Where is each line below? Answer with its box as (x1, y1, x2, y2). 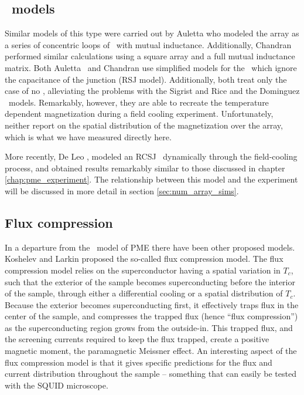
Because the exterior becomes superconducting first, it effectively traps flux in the (5, 298, 299, 310)
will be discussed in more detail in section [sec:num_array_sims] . (5, 184, 239, 197)
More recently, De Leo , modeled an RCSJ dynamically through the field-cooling (5, 150, 298, 163)
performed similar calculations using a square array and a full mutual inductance (5, 50, 295, 62)
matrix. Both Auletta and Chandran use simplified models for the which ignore (5, 61, 297, 73)
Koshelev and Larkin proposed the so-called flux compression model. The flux (5, 252, 283, 265)
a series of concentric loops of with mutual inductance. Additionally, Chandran (5, 38, 292, 50)
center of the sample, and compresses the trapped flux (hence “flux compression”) (5, 310, 298, 322)
